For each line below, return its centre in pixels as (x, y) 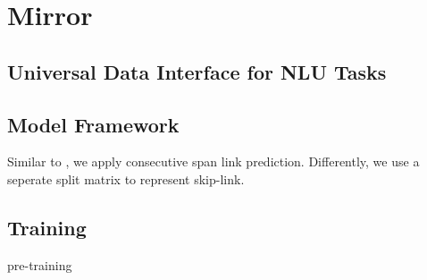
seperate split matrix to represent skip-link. (126, 178)
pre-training (40, 264)
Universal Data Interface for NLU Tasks (197, 71)
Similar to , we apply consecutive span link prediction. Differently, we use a (213, 161)
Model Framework (93, 124)
